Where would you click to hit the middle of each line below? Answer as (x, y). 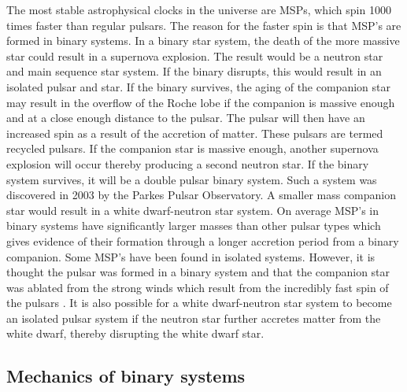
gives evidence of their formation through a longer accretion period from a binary (203, 240)
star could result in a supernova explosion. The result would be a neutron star (195, 55)
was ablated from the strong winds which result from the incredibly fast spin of (198, 287)
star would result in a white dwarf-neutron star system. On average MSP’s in (193, 210)
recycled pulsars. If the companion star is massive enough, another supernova (192, 148)
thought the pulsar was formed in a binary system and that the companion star (198, 272)
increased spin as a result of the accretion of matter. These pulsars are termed (195, 133)
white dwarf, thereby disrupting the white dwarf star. (135, 333)
